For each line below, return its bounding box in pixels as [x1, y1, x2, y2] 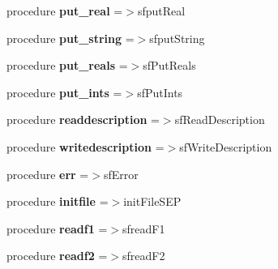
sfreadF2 [122, 247, 165, 264]
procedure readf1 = [6, 220, 108, 237]
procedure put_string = [6, 29, 135, 46]
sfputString [149, 29, 205, 46]
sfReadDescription [174, 111, 265, 128]
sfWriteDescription [179, 138, 272, 155]
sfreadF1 [122, 220, 165, 237]
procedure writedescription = [6, 138, 165, 155]
